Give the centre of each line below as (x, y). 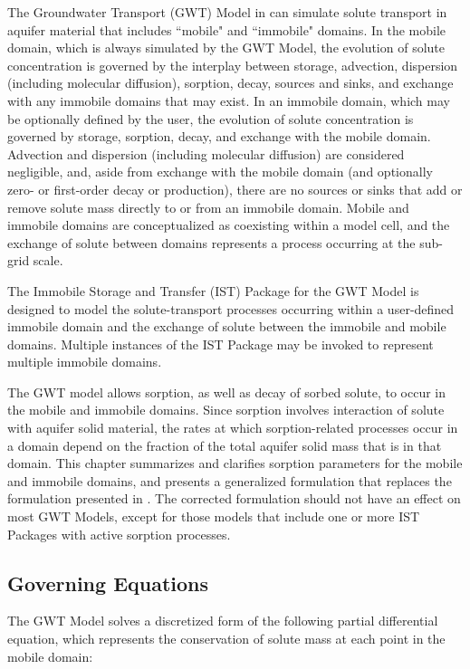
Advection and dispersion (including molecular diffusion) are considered (206, 153)
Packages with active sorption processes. (119, 534)
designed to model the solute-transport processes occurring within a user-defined (231, 308)
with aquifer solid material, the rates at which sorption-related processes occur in (233, 428)
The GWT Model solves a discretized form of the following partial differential (223, 621)
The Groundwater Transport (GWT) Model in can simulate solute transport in (227, 12)
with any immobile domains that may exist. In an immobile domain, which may (229, 100)
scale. (48, 260)
